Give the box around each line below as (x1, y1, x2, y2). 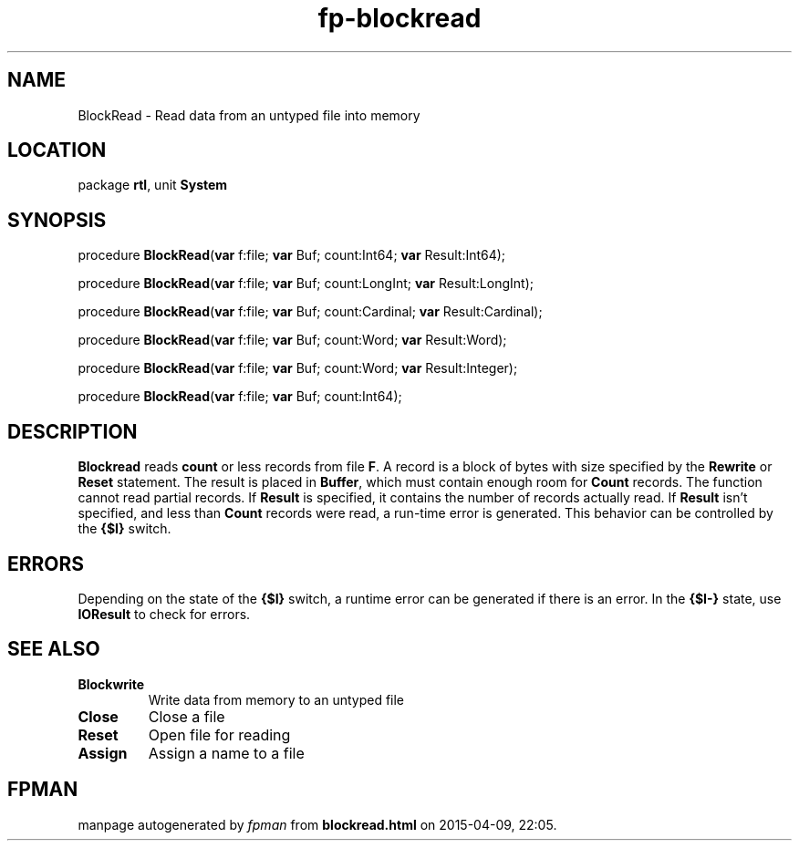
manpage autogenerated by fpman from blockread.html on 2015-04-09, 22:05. (78, 816, 557, 832)
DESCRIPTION (7, 419, 138, 443)
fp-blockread (317, 3, 482, 34)
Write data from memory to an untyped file (148, 691, 405, 708)
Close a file (148, 707, 225, 726)
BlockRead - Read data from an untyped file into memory (78, 107, 420, 123)
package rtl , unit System (78, 177, 228, 193)
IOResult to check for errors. (78, 605, 251, 622)
